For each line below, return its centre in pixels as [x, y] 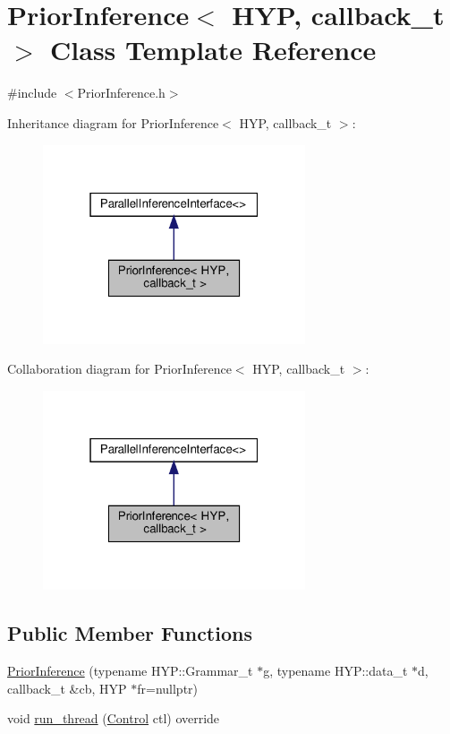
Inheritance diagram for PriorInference [113, 122]
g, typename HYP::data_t [335, 671]
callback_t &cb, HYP [67, 688]
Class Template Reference [213, 50]
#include [32, 93]
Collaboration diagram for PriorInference [119, 369]
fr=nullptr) [168, 688]
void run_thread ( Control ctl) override [114, 718]
